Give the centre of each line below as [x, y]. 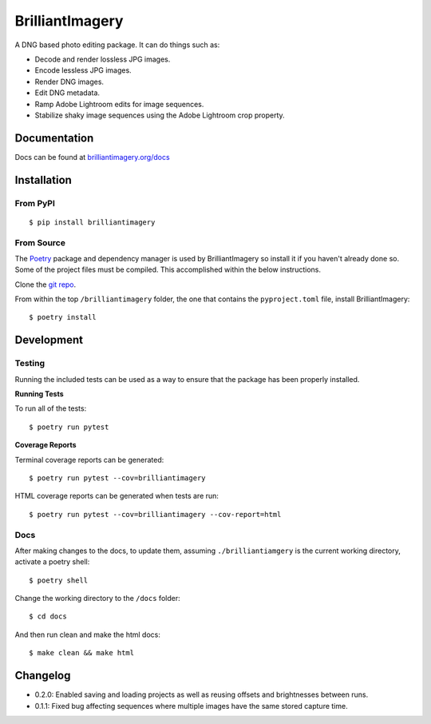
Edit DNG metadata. [67, 93]
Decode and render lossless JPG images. [103, 59]
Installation [43, 180]
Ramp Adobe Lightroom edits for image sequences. [119, 104]
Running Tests [39, 394]
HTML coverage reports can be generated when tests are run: [117, 496]
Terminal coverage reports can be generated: [89, 459]
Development [49, 340]
